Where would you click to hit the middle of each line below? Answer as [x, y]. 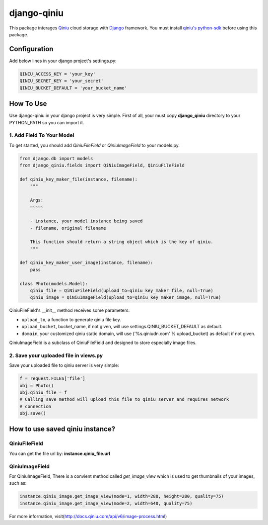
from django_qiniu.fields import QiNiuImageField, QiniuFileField [102, 166]
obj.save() [33, 413]
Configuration [31, 49]
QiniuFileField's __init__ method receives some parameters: [69, 310]
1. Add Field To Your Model [42, 135]
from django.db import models [56, 158]
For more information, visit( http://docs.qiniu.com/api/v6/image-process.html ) [88, 516]
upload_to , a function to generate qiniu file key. [71, 319]
